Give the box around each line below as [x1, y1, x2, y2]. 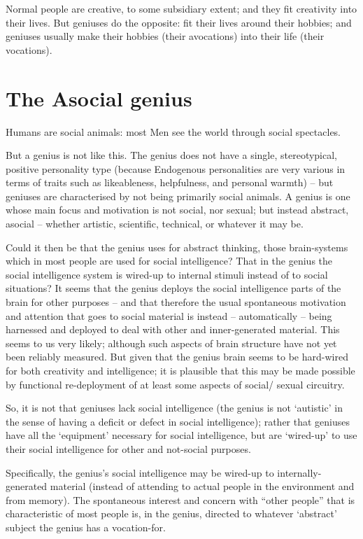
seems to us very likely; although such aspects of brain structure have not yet [6, 335, 337, 350]
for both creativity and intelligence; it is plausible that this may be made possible [6, 363, 355, 377]
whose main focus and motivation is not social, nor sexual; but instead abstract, [6, 202, 349, 217]
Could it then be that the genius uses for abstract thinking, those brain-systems [6, 239, 348, 254]
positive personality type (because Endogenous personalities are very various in [6, 161, 346, 176]
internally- [277, 465, 322, 479]
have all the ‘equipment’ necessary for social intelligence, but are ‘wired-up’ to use [6, 428, 357, 442]
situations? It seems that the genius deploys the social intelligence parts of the [6, 281, 341, 295]
